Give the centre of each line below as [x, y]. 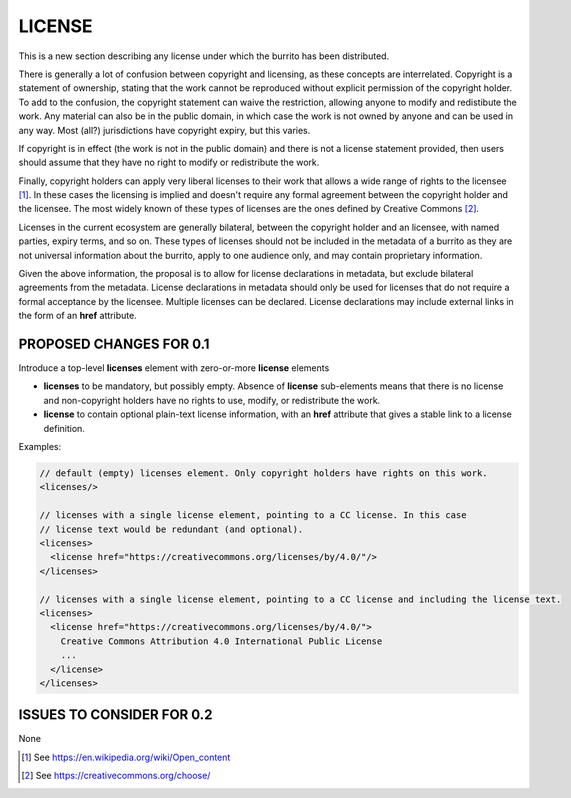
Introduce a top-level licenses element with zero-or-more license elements [174, 368]
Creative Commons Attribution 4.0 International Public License [221, 641]
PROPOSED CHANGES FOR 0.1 [114, 344]
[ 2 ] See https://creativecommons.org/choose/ [116, 776]
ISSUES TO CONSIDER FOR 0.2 [115, 715]
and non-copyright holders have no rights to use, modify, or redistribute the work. [212, 400]
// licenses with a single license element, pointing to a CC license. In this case [253, 515]
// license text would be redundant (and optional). [171, 529]
